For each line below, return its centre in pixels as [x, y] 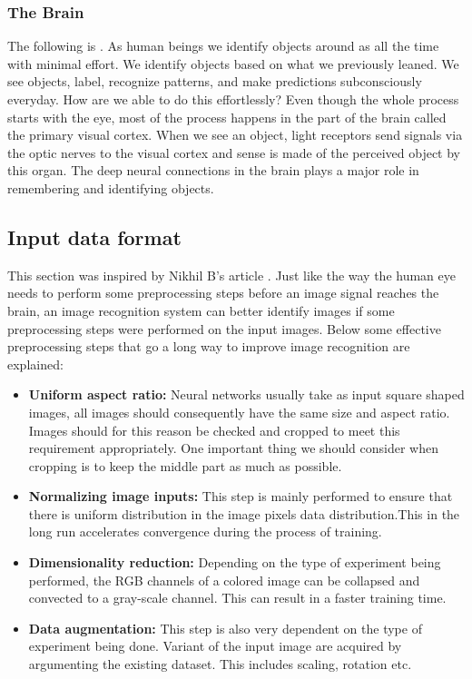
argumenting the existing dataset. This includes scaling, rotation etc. [220, 664]
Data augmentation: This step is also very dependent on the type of [225, 628]
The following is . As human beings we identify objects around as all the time [223, 46]
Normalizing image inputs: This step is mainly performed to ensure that [241, 496]
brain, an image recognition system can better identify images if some [201, 310]
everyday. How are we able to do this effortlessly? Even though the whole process [233, 99]
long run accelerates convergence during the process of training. [205, 531]
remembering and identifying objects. [111, 187]
